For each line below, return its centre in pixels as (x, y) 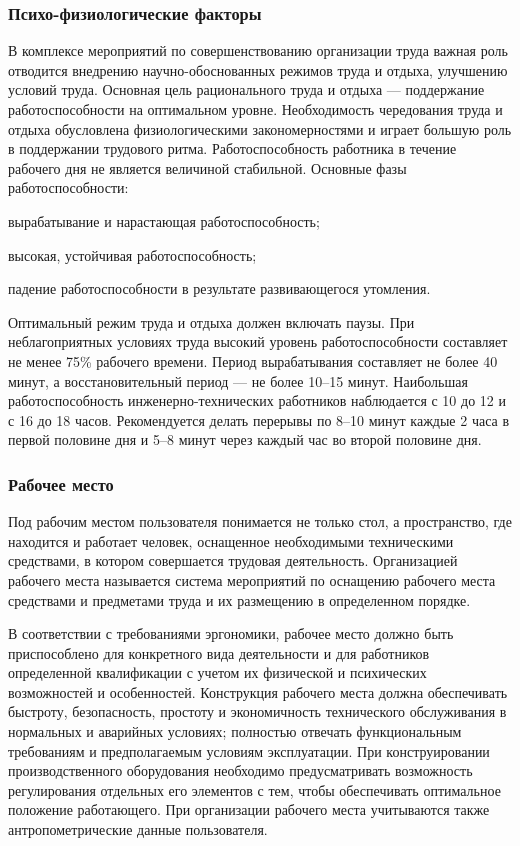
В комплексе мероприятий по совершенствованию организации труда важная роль (258, 50)
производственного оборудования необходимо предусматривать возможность (240, 770)
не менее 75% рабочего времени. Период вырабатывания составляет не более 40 (253, 360)
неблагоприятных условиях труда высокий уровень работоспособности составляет (258, 341)
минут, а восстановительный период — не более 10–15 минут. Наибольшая (238, 380)
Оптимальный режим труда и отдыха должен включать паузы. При (211, 321)
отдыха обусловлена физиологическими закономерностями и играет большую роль (260, 128)
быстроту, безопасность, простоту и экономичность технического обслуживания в (257, 711)
